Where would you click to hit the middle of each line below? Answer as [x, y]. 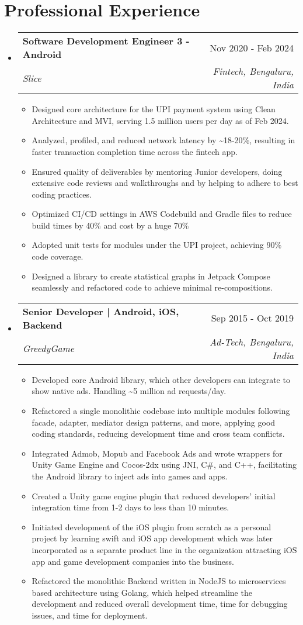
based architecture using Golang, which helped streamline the [142, 592]
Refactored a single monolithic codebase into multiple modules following [161, 411]
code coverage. [58, 256]
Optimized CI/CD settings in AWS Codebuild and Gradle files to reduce [162, 214]
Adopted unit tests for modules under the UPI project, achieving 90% [157, 245]
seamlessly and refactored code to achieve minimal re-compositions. [152, 287]
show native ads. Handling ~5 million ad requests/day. [129, 391]
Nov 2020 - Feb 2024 [252, 47]
